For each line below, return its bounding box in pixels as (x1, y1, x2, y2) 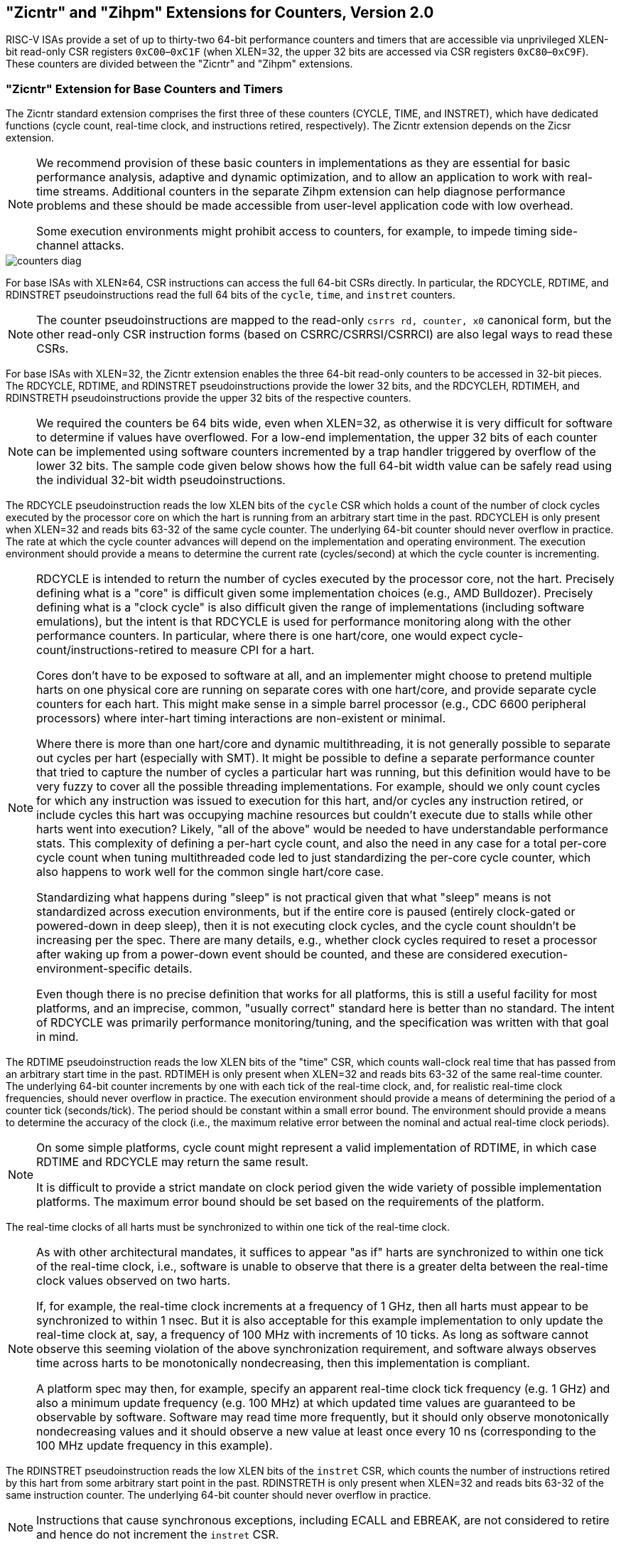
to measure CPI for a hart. (176, 643, 315, 658)
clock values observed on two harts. (36, 1273, 231, 1288)
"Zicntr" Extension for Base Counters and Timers (6, 81, 283, 96)
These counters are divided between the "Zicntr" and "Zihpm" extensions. (6, 58, 353, 70)
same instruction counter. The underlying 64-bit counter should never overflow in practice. (6, 1489, 431, 1502)
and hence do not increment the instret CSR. (36, 1527, 279, 1542)
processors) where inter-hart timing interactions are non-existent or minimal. (36, 711, 445, 726)
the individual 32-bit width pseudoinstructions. (36, 473, 286, 488)
